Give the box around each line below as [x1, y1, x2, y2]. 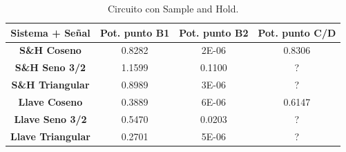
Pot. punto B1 [99, 25, 170, 39]
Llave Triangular [10, 129, 90, 143]
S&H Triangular [11, 77, 90, 92]
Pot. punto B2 [179, 25, 249, 39]
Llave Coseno [18, 94, 83, 108]
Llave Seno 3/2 [14, 111, 87, 126]
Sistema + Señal [10, 25, 90, 39]
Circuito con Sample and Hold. [107, 1, 239, 15]
